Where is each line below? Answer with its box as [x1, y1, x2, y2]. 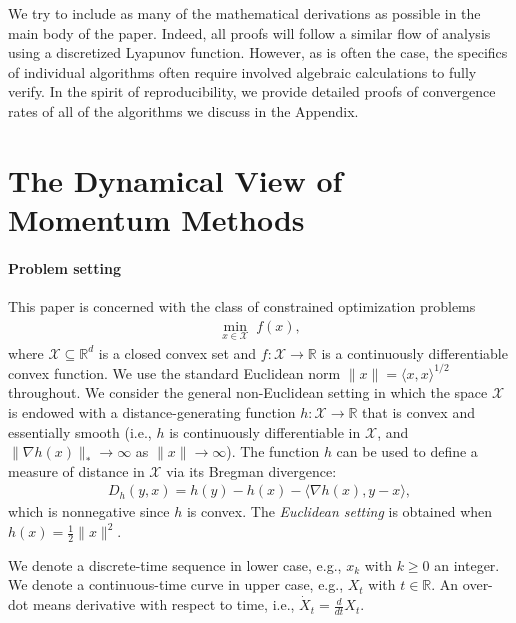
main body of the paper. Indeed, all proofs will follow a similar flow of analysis [8, 22, 491, 43]
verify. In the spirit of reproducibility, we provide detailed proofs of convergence [8, 81, 496, 102]
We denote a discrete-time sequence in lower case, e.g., [8, 554, 342, 575]
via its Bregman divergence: [166, 460, 337, 481]
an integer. [434, 554, 500, 575]
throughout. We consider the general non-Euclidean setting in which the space [8, 382, 488, 403]
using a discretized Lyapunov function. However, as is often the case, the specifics [8, 42, 508, 63]
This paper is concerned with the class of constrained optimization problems [8, 295, 476, 316]
